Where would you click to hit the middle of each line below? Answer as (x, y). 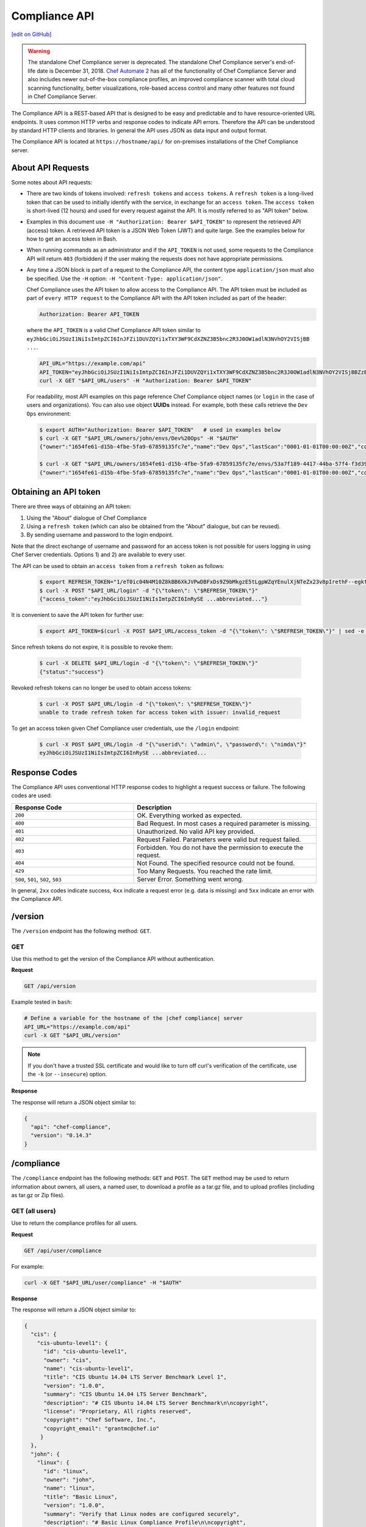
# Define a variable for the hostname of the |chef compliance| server (134, 1018)
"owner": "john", (70, 1480)
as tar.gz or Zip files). (38, 1195)
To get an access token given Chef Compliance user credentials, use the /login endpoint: (126, 728)
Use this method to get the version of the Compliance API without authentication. (113, 959)
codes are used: (31, 796)
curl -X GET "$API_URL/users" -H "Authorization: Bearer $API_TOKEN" (145, 381)
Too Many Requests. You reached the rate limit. (205, 871)
